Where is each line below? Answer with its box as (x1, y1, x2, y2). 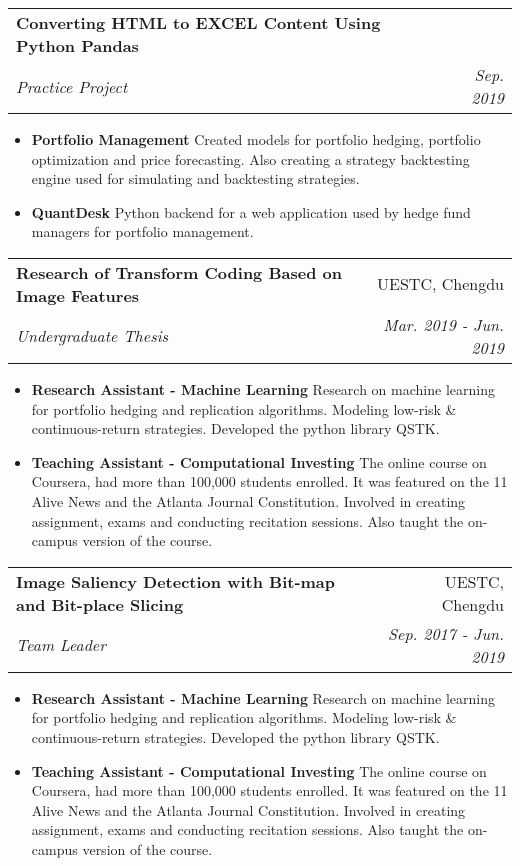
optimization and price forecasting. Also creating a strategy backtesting (31, 148, 470, 169)
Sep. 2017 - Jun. (388, 621, 504, 645)
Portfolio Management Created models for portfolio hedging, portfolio (31, 129, 481, 149)
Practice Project (16, 74, 128, 98)
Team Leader (16, 633, 106, 657)
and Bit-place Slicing (16, 592, 184, 616)
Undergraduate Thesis (16, 324, 169, 348)
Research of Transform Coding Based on (16, 260, 342, 284)
